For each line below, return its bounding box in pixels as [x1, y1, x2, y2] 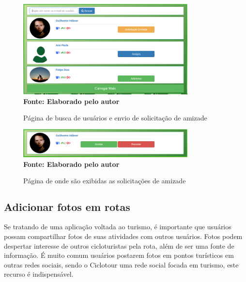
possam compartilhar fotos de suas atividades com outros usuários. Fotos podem [4, 231, 243, 241]
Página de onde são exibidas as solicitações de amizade [23, 175, 186, 185]
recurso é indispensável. [4, 269, 74, 279]
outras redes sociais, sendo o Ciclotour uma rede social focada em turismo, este [4, 259, 239, 269]
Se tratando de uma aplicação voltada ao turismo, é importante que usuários [4, 222, 231, 232]
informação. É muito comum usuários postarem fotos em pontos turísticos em [4, 250, 234, 260]
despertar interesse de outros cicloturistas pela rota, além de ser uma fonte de [4, 240, 234, 251]
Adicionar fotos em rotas [4, 199, 130, 214]
